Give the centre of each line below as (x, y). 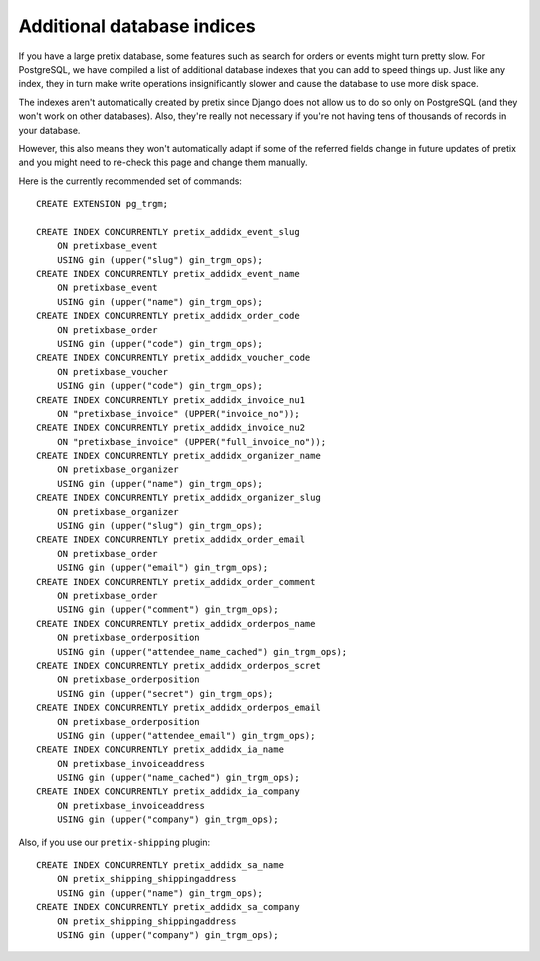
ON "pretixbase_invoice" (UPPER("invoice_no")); (178, 413)
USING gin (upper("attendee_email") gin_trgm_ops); (186, 735)
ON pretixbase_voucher (112, 371)
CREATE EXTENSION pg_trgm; (102, 204)
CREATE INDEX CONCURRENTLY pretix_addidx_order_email (170, 539)
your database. (49, 130)
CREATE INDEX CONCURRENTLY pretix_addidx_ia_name (160, 749)
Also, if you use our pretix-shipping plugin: (114, 842)
